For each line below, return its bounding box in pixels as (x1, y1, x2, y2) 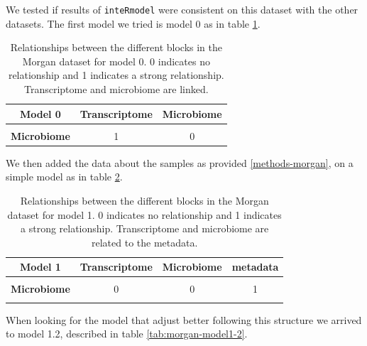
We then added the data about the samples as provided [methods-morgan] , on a (6, 155, 354, 170)
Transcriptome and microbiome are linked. (24, 82, 209, 97)
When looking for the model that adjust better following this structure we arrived (6, 312, 362, 327)
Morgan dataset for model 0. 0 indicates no (22, 53, 210, 68)
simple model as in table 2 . (6, 169, 123, 184)
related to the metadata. (92, 234, 198, 249)
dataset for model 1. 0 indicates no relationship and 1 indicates (7, 207, 282, 222)
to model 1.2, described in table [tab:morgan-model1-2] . (6, 326, 248, 341)
